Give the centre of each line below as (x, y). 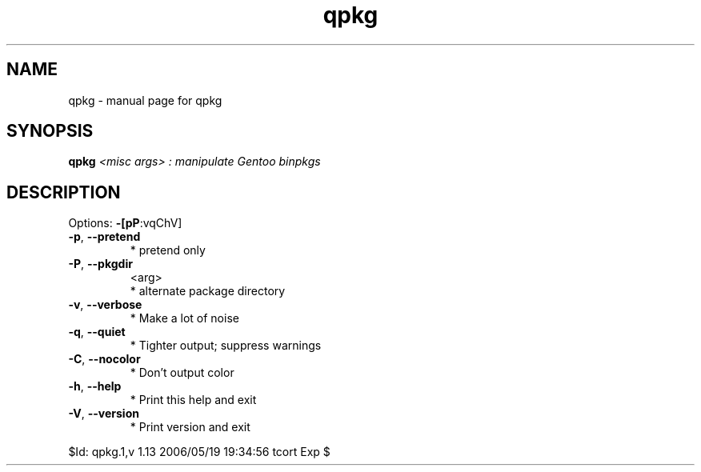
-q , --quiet (97, 332)
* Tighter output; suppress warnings (226, 346)
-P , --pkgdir (100, 264)
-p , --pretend (104, 237)
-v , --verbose (105, 305)
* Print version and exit (190, 427)
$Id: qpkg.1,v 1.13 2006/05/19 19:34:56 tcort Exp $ (199, 452)
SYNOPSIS (50, 131)
